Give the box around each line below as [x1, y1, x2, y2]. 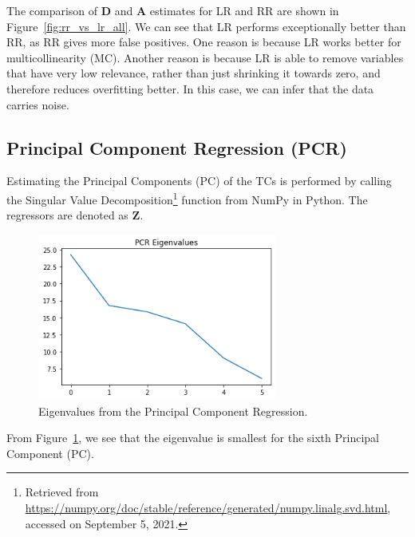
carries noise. [6, 96, 69, 113]
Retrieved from [25, 484, 99, 500]
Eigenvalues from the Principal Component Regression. [38, 402, 308, 419]
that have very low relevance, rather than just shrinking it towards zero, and [6, 65, 381, 81]
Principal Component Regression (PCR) [6, 135, 347, 160]
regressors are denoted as [6, 207, 128, 223]
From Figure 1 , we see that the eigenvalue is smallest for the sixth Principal [6, 429, 379, 446]
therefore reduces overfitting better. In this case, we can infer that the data [6, 80, 374, 97]
